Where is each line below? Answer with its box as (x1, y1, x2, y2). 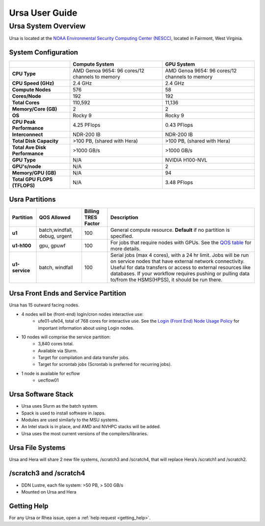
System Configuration (9, 48, 79, 56)
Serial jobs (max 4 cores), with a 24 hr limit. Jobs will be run (110, 251, 249, 258)
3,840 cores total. (38, 341, 74, 347)
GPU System (165, 61, 195, 68)
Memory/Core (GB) (12, 106, 57, 112)
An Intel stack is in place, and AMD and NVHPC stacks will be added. (21, 424, 161, 430)
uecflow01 (38, 377, 59, 383)
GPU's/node (12, 163, 41, 170)
